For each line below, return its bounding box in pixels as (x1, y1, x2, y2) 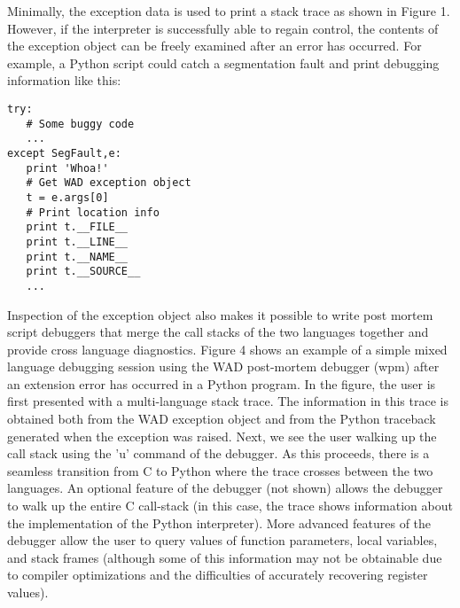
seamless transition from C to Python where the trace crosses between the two (7, 461, 433, 479)
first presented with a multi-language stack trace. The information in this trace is (7, 392, 448, 410)
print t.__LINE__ (26, 235, 129, 248)
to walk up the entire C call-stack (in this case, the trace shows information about (7, 496, 453, 515)
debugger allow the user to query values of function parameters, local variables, (7, 531, 438, 550)
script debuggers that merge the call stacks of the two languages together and (7, 323, 429, 341)
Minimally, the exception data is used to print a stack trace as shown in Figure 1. (7, 2, 450, 19)
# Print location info (26, 206, 160, 219)
